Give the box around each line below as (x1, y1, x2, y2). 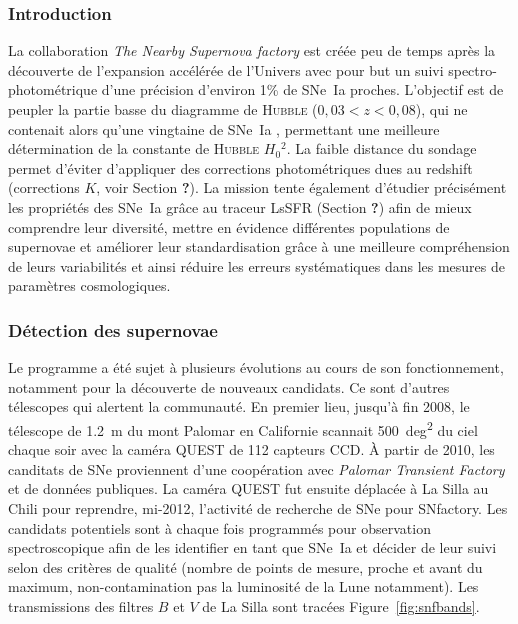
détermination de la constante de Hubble (8, 138, 260, 159)
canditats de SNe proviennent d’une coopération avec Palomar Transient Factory (8, 458, 505, 479)
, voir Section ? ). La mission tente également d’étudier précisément (96, 177, 507, 198)
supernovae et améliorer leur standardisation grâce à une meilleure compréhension (8, 236, 510, 257)
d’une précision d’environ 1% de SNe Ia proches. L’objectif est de (101, 79, 504, 100)
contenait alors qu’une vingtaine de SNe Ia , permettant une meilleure (8, 118, 440, 139)
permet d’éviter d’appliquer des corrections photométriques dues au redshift (8, 157, 473, 178)
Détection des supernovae (8, 317, 218, 342)
